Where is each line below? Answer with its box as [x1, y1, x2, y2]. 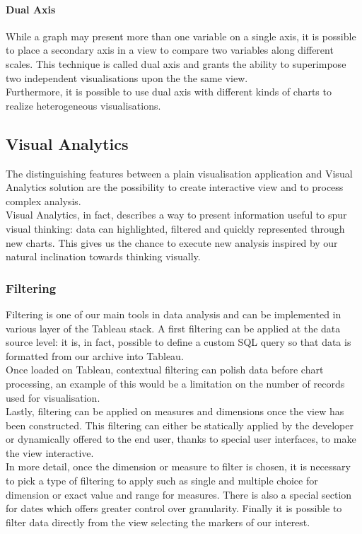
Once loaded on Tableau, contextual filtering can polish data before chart [6, 362, 324, 377]
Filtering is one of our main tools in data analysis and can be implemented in [6, 306, 341, 321]
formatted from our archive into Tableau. [6, 348, 184, 363]
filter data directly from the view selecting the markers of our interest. [6, 514, 310, 529]
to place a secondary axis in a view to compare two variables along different [6, 42, 334, 57]
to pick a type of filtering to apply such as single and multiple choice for [6, 473, 318, 488]
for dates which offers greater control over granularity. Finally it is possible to [6, 501, 342, 516]
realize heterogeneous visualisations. [6, 98, 161, 112]
